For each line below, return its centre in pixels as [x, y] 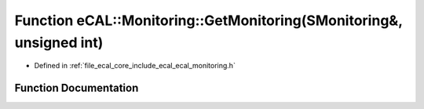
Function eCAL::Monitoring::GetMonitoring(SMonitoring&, [208, 20]
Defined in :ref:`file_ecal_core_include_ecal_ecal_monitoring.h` [135, 66]
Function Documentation [77, 88]
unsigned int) [59, 42]
